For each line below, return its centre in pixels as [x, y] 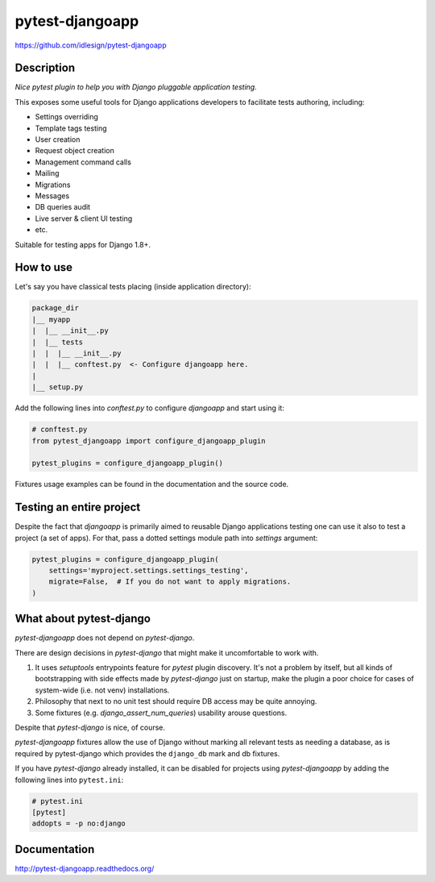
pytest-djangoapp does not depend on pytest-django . [105, 638]
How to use [43, 267]
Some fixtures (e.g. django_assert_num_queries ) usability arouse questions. [161, 713]
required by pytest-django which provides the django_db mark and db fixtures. [147, 753]
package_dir [56, 308]
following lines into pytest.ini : [69, 780]
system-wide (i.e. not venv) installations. [102, 690]
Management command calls [83, 162]
